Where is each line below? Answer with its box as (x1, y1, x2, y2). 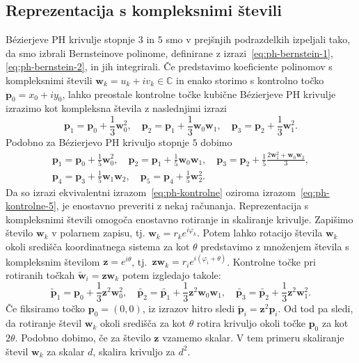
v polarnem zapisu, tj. (51, 225, 145, 240)
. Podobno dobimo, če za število (15, 330, 151, 344)
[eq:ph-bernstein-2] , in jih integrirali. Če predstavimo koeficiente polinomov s (6, 59, 333, 74)
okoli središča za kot (99, 316, 186, 330)
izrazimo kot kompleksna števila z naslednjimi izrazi (6, 101, 228, 115)
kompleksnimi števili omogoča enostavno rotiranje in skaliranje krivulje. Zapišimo (6, 211, 353, 226)
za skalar (47, 344, 85, 358)
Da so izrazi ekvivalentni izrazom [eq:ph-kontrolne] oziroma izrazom (6, 184, 296, 199)
